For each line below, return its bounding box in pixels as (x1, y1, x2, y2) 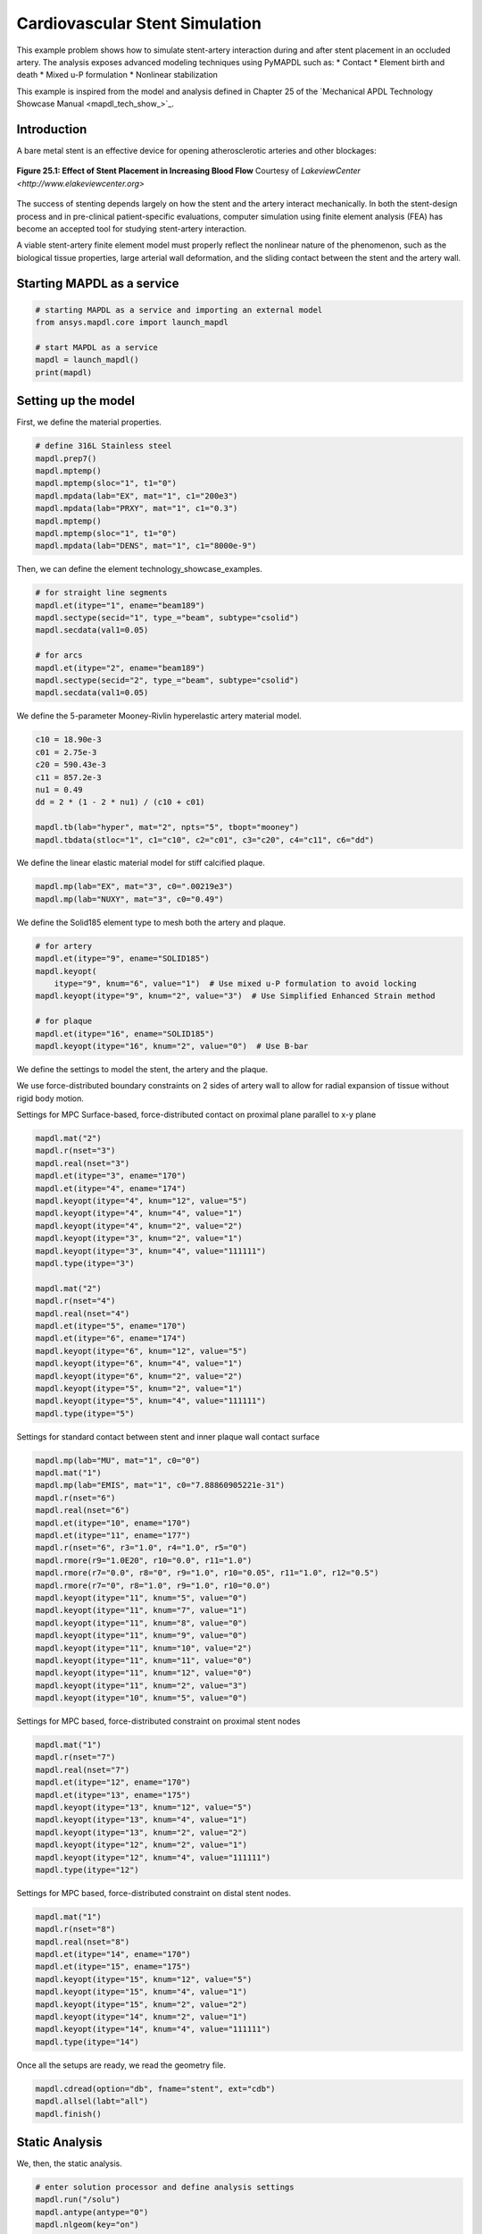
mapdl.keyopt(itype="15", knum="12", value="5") (35, 1974, 253, 1984)
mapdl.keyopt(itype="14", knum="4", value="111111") (35, 2024, 271, 2035)
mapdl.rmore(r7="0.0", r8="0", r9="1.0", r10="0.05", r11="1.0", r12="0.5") (35, 1568, 379, 1578)
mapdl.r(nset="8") (35, 1924, 116, 1935)
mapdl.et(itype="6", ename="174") (35, 1333, 187, 1344)
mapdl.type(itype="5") (35, 1408, 135, 1418)
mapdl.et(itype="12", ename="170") (35, 1777, 191, 1787)
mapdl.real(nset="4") (35, 1308, 130, 1318)
